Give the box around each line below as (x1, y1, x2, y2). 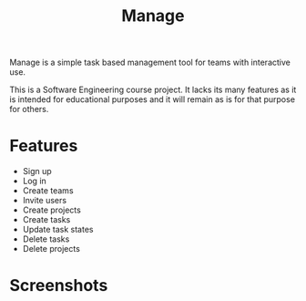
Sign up (22, 166, 52, 177)
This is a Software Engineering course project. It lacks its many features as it (9, 84, 297, 96)
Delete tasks (22, 234, 70, 244)
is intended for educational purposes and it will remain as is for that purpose (9, 94, 296, 105)
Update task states (22, 224, 94, 235)
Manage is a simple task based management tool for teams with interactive (9, 57, 291, 68)
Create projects (22, 204, 82, 215)
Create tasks (22, 214, 71, 225)
